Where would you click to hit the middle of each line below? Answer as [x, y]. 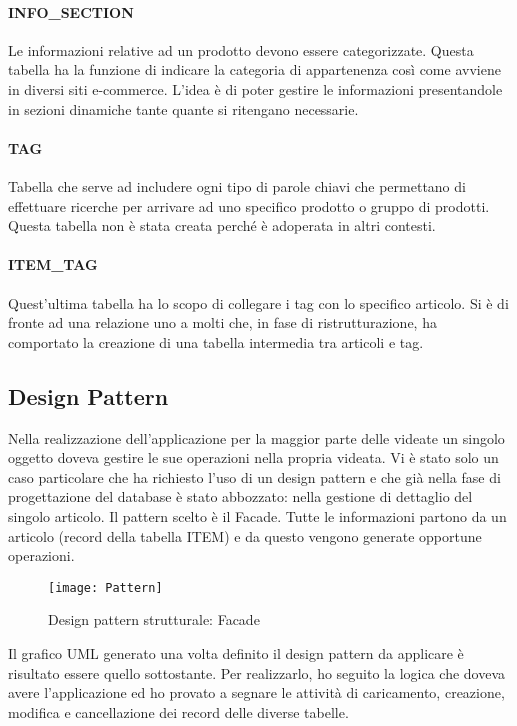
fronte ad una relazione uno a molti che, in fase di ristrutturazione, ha [222, 322]
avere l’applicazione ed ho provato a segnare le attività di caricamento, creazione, [256, 692]
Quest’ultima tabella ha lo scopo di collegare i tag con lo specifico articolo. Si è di [258, 302]
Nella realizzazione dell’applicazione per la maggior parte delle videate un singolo [256, 437]
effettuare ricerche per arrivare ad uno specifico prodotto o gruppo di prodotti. [249, 205]
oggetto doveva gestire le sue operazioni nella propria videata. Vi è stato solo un [253, 457]
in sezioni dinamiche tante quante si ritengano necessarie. [183, 108]
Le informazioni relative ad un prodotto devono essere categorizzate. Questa [241, 49]
